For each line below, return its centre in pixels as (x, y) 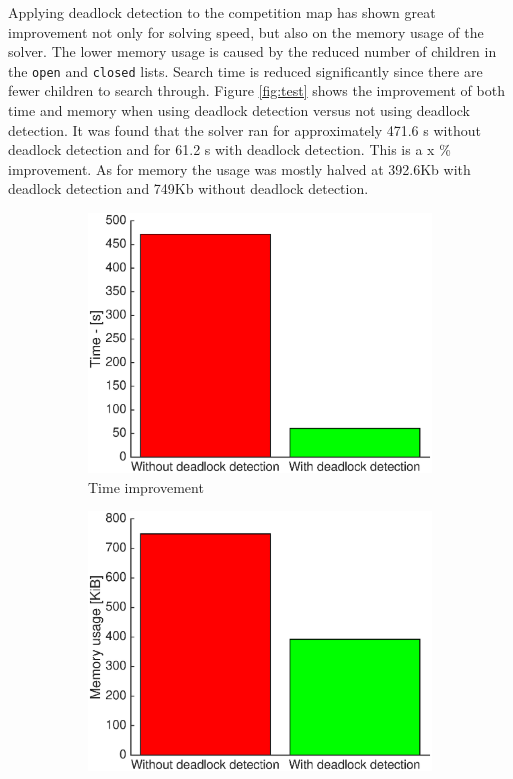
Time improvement (146, 486)
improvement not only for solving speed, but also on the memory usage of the (246, 31)
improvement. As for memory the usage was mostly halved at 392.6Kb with (239, 168)
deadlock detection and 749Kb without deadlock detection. (188, 188)
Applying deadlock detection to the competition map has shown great (222, 12)
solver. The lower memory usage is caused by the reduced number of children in (252, 51)
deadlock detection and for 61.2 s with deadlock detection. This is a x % (229, 149)
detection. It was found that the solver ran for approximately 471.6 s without (244, 129)
